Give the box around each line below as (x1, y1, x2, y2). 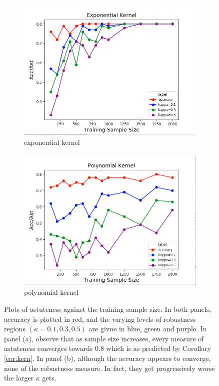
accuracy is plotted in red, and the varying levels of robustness (4, 313, 196, 324)
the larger (4, 372, 34, 383)
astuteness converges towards (4, 343, 93, 353)
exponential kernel (24, 137, 80, 147)
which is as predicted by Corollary (106, 343, 211, 353)
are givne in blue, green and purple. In (88, 323, 207, 334)
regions (4, 323, 25, 334)
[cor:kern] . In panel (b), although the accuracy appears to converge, (4, 352, 211, 363)
